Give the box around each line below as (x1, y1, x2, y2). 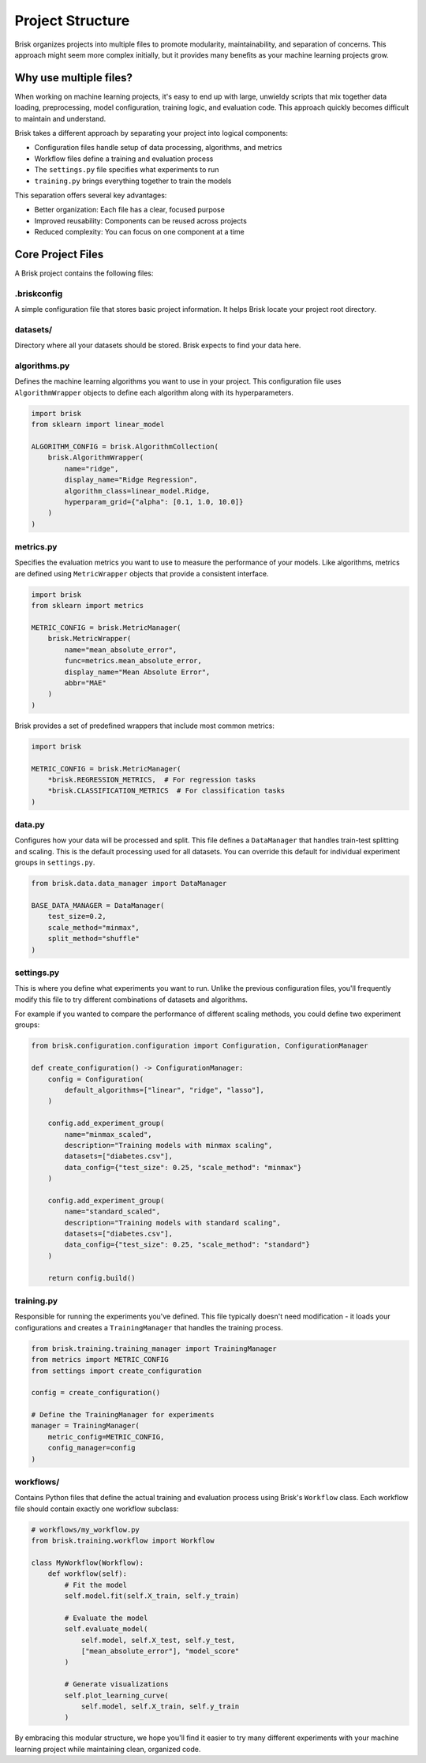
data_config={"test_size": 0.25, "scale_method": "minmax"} (64, 1163, 302, 1172)
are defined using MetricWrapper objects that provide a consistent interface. (14, 568, 269, 578)
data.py (14, 820, 45, 831)
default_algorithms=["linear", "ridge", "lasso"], (64, 1086, 264, 1094)
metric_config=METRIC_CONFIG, (47, 1432, 165, 1441)
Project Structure (14, 12, 130, 29)
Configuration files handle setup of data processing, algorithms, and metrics (34, 143, 282, 152)
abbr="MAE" (64, 678, 106, 687)
